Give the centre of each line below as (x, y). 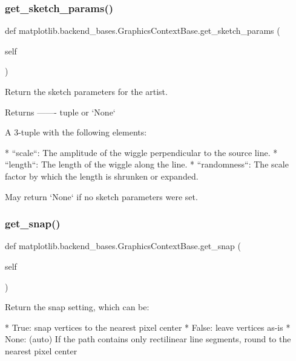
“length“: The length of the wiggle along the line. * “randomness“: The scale (147, 164)
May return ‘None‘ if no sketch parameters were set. (101, 196)
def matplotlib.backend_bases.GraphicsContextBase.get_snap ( (123, 246)
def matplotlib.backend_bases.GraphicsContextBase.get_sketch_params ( (143, 31)
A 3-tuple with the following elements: (76, 132)
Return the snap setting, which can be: (77, 307)
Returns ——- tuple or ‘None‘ (60, 112)
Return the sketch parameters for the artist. (86, 91)
